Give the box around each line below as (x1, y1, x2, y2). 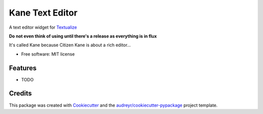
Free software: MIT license (21, 51, 75, 57)
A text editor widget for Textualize (9, 24, 77, 30)
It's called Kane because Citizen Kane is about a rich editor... (9, 42, 131, 48)
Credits (9, 89, 32, 97)
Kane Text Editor (9, 7, 78, 18)
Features (9, 64, 37, 72)
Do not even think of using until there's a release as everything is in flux (9, 33, 157, 39)
